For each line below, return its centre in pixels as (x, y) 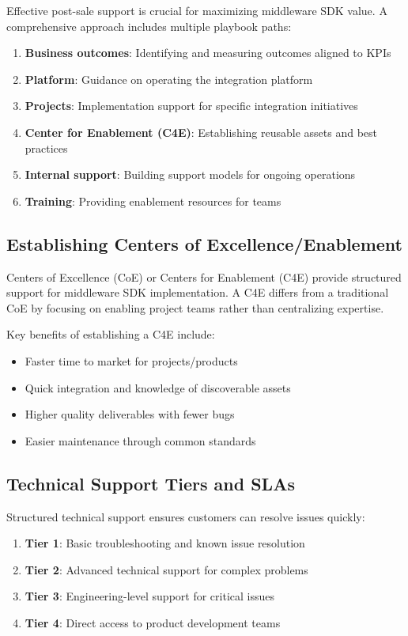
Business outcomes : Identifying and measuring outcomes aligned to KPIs (208, 53)
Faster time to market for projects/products (131, 360)
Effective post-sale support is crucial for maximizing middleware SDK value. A (197, 10)
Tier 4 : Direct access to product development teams (153, 622)
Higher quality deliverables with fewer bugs (130, 414)
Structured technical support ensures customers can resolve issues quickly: (186, 516)
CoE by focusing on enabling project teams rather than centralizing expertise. (195, 307)
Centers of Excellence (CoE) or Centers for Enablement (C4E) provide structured (204, 276)
